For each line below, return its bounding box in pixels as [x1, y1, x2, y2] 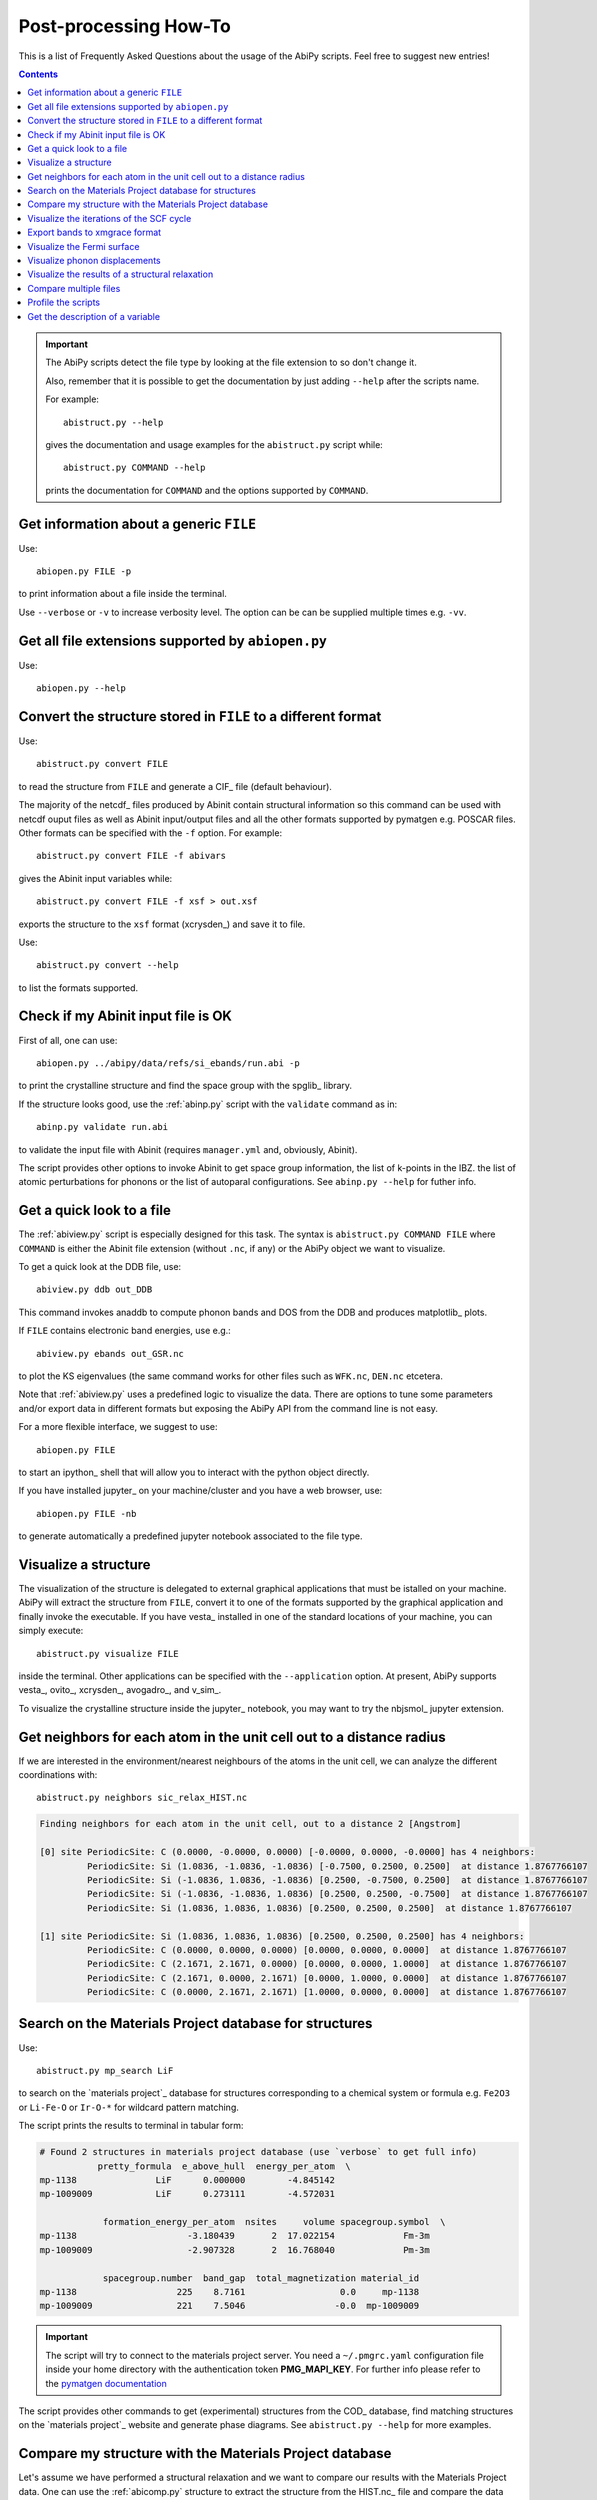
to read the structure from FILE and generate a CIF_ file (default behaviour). [18, 780, 332, 792]
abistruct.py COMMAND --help [63, 462, 206, 474]
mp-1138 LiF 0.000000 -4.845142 [39, 2174, 335, 2185]
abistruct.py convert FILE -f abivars [36, 850, 227, 862]
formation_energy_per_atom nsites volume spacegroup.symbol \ [102, 2216, 446, 2228]
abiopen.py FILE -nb [36, 1508, 137, 1519]
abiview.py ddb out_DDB [36, 1284, 153, 1295]
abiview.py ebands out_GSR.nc [36, 1348, 185, 1359]
